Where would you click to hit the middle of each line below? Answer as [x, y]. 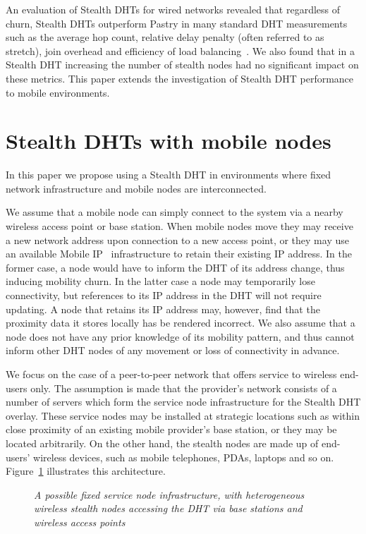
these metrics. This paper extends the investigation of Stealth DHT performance [180, 78]
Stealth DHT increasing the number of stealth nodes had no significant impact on [182, 65]
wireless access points [80, 522]
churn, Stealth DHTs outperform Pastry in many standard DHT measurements [177, 23]
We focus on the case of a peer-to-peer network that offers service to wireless [171, 374]
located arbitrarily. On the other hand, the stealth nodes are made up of [162, 443]
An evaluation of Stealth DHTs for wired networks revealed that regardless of [173, 9]
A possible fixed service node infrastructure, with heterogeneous [169, 494]
